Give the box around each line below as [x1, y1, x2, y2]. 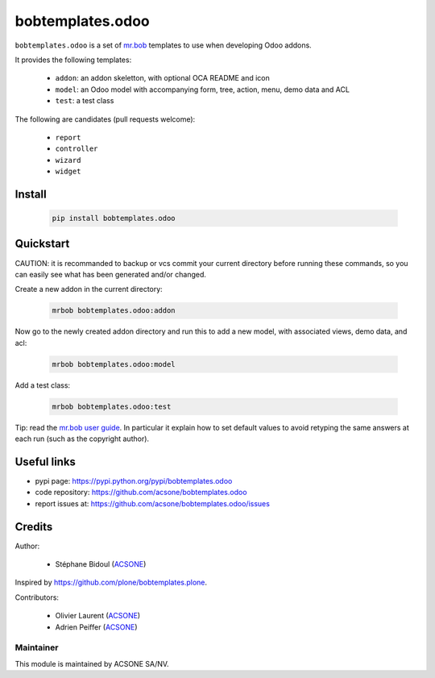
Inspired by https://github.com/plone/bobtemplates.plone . [14, 577, 208, 588]
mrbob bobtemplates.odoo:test [52, 401, 172, 411]
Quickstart [14, 237, 70, 251]
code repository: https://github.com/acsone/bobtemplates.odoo [35, 488, 247, 497]
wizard [55, 156, 81, 164]
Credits [14, 520, 53, 534]
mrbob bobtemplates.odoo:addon [52, 306, 176, 315]
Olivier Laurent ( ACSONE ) [55, 611, 141, 621]
